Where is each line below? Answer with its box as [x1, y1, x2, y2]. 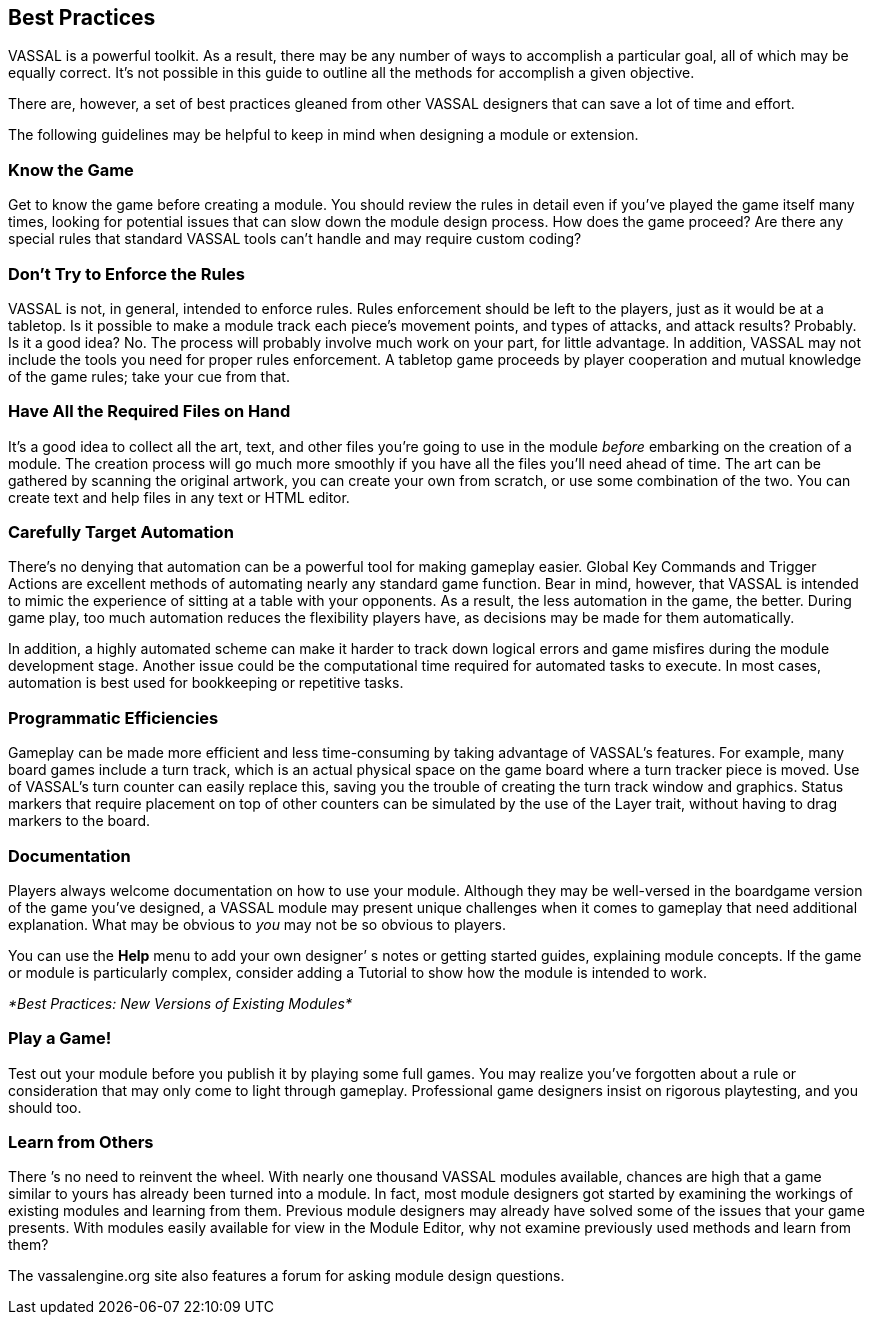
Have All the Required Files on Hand [8, 401, 291, 422]
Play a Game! [8, 1028, 112, 1049]
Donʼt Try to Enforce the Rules [8, 263, 245, 284]
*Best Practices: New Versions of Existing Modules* [8, 994, 352, 1012]
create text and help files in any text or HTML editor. [8, 488, 350, 506]
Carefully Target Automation [8, 522, 234, 543]
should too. [8, 1098, 82, 1116]
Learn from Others [8, 1132, 154, 1153]
